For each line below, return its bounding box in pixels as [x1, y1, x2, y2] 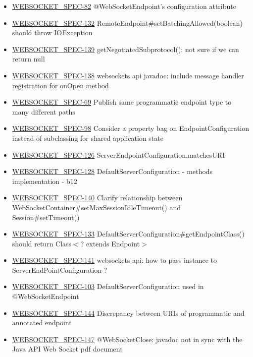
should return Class [12, 238, 72, 248]
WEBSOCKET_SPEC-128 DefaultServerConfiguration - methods [12, 166, 213, 177]
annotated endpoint [12, 317, 72, 328]
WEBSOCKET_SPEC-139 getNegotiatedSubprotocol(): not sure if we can [12, 44, 239, 54]
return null [12, 54, 45, 64]
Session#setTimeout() [12, 212, 80, 222]
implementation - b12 [12, 176, 77, 186]
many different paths [12, 106, 75, 117]
